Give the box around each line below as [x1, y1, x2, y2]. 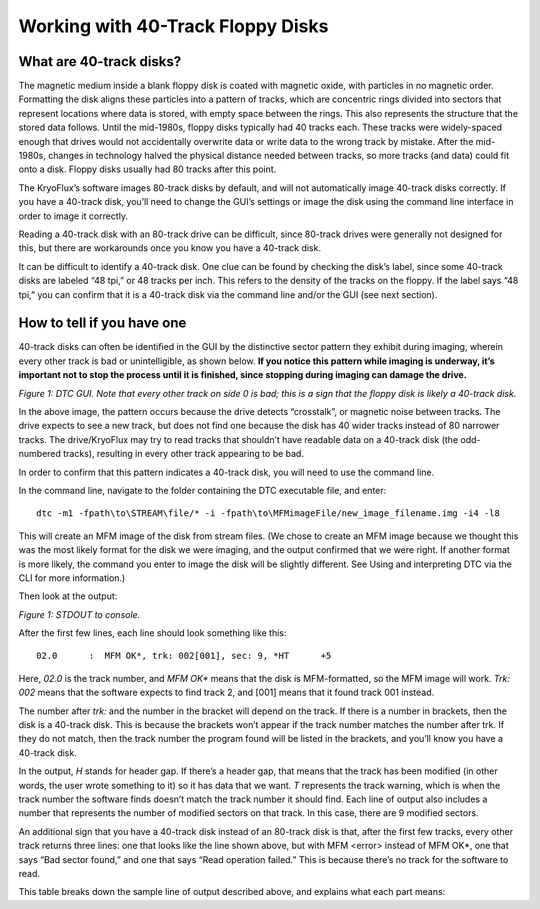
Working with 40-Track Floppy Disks [18, 15, 329, 37]
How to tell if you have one [18, 315, 187, 332]
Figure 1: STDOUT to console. [18, 608, 141, 620]
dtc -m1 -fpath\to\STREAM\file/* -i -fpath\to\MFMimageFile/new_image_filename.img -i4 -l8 [36, 508, 500, 519]
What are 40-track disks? [18, 53, 182, 70]
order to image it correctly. [18, 210, 129, 222]
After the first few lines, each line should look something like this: [18, 627, 287, 639]
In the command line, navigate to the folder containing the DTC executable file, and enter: [18, 484, 387, 496]
